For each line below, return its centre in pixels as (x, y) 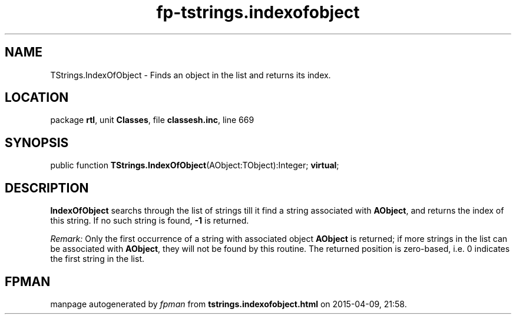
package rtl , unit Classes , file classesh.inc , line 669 (152, 120)
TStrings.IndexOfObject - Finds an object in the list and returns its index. (191, 75)
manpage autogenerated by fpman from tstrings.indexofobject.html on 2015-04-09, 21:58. (229, 304)
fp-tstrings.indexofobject (258, 12)
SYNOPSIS (37, 142)
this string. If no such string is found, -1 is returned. (150, 221)
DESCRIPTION (47, 188)
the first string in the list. (97, 259)
